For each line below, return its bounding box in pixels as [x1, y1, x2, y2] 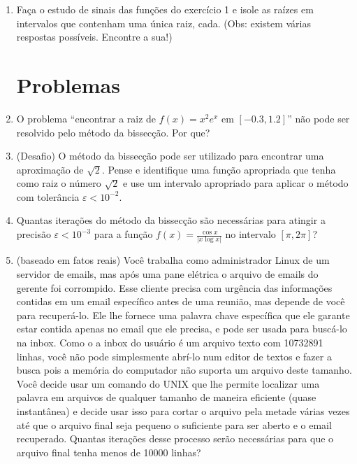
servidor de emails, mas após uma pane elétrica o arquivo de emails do [16, 266, 319, 281]
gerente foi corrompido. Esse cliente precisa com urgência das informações [16, 280, 333, 295]
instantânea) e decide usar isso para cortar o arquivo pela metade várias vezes [16, 403, 350, 418]
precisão [16, 227, 51, 241]
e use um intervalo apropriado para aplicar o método [122, 176, 349, 190]
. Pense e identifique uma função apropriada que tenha [101, 162, 336, 176]
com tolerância [16, 189, 80, 204]
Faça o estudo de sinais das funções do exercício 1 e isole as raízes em [16, 2, 314, 16]
